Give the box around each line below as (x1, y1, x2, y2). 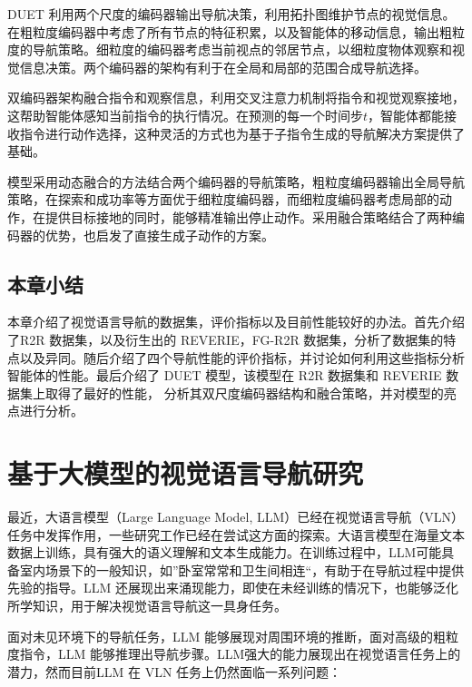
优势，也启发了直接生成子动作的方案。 (44, 225, 274, 244)
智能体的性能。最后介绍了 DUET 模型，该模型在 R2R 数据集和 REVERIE (7, 366, 442, 385)
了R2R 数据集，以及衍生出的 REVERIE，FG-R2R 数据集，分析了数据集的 (7, 329, 444, 348)
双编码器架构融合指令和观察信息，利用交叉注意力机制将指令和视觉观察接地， (7, 88, 465, 107)
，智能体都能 (368, 105, 445, 124)
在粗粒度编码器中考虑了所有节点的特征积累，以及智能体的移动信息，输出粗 (7, 22, 452, 41)
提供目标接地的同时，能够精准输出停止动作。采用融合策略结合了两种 (44, 207, 452, 226)
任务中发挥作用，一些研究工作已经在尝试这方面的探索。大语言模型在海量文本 (7, 525, 465, 544)
